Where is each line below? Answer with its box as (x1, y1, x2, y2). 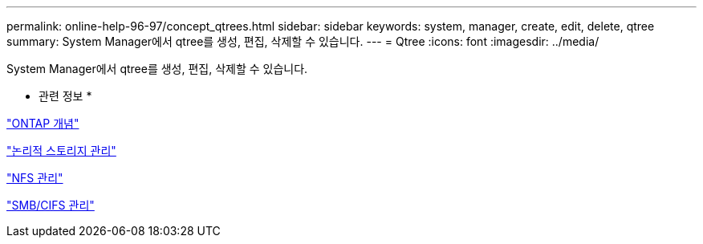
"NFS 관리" (6, 171, 63, 185)
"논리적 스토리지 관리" (6, 144, 116, 157)
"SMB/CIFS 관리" (6, 198, 95, 212)
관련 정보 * (39, 89, 92, 103)
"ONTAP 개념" (6, 116, 79, 130)
